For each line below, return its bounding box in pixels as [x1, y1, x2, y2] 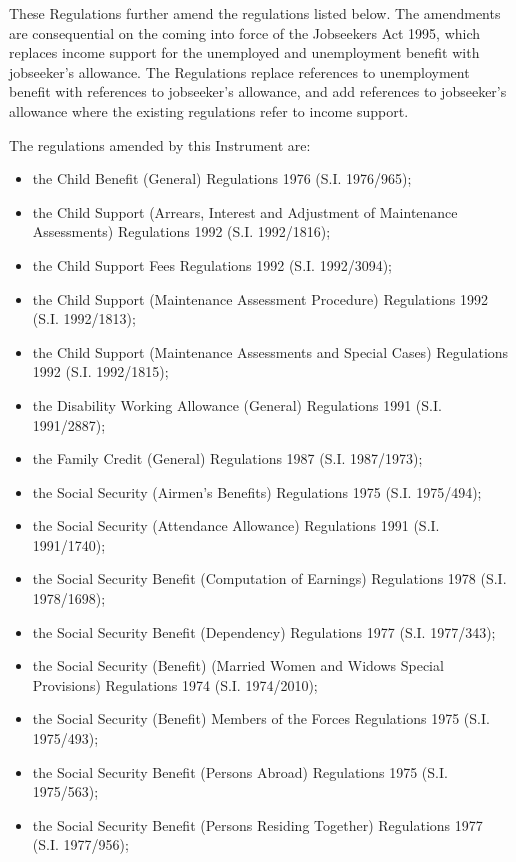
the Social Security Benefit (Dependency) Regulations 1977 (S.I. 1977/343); [32, 621, 496, 642]
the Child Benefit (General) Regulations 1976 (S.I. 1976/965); [32, 168, 412, 189]
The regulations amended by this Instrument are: [9, 134, 311, 155]
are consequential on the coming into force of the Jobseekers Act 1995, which [9, 22, 481, 43]
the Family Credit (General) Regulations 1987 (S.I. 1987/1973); [32, 448, 423, 469]
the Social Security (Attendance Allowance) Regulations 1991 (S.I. [32, 515, 440, 536]
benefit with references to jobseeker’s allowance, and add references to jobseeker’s [9, 81, 507, 102]
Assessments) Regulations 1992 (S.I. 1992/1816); [32, 221, 331, 242]
